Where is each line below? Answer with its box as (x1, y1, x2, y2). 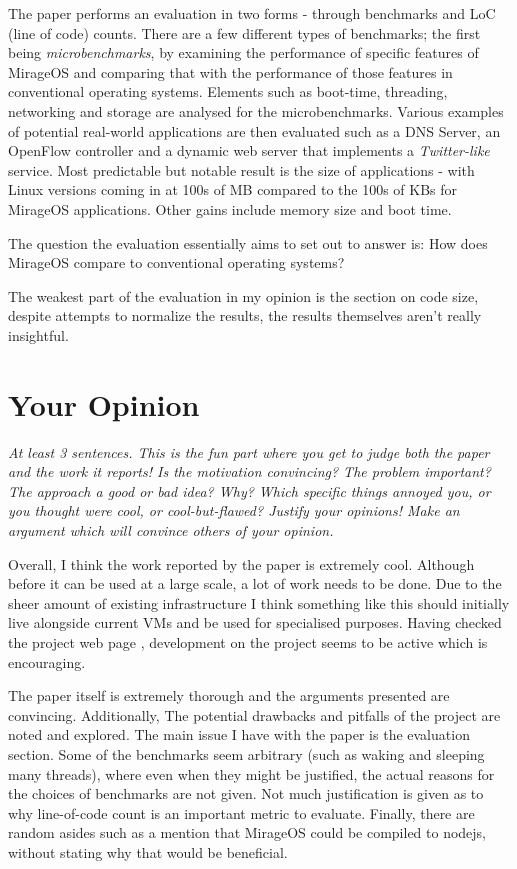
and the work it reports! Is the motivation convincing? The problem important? (8, 461, 491, 482)
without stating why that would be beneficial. (8, 841, 288, 862)
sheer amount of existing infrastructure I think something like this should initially (8, 592, 510, 613)
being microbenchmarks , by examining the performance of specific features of (8, 42, 479, 63)
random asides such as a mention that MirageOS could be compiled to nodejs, (8, 822, 487, 843)
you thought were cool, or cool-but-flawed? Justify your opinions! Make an (8, 500, 460, 521)
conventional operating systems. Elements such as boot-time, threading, (8, 81, 448, 102)
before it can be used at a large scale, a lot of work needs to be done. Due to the (8, 573, 502, 594)
